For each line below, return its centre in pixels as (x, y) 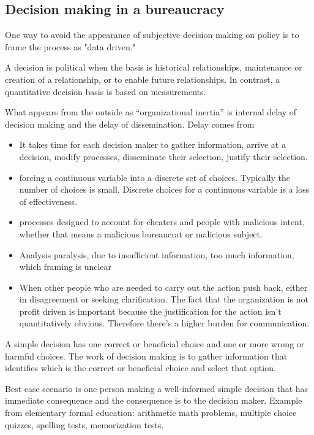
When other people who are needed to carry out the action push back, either (163, 287)
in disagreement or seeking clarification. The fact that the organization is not (164, 299)
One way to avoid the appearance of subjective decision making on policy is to (152, 35)
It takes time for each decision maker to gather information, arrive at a (152, 144)
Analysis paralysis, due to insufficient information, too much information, (157, 254)
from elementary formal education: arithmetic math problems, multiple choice (151, 413)
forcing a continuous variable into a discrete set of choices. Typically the (155, 177)
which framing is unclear (65, 267)
